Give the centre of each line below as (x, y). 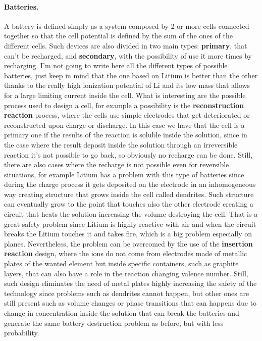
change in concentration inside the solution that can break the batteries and (122, 313)
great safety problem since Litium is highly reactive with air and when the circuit (130, 224)
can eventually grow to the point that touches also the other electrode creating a (129, 204)
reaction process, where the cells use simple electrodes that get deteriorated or (127, 115)
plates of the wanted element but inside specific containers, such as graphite (121, 263)
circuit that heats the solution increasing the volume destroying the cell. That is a (131, 214)
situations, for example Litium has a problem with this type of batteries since (124, 174)
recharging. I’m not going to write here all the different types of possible (116, 65)
